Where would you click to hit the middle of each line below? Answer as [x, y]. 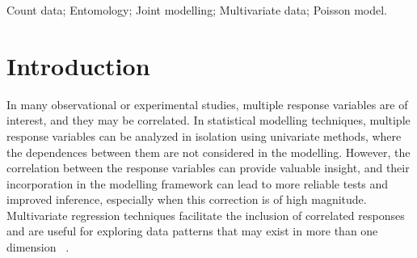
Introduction [78, 65]
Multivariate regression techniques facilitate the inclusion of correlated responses [206, 215]
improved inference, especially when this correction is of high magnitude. [187, 199]
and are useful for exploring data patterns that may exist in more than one [192, 231]
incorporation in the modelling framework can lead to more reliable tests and [198, 183]
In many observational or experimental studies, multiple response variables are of [207, 104]
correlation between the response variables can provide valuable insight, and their [208, 168]
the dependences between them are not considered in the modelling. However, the [208, 152]
